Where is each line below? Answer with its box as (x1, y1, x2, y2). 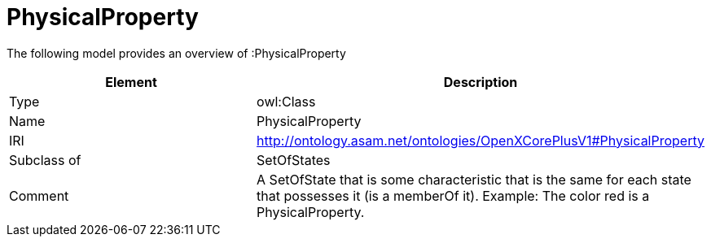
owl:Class (257, 93, 316, 110)
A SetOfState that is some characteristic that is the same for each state (257, 171, 691, 188)
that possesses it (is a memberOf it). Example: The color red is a (257, 187, 650, 204)
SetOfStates (257, 151, 331, 168)
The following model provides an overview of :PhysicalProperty (7, 46, 346, 60)
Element (105, 73, 157, 90)
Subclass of (9, 151, 81, 168)
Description (443, 73, 518, 90)
